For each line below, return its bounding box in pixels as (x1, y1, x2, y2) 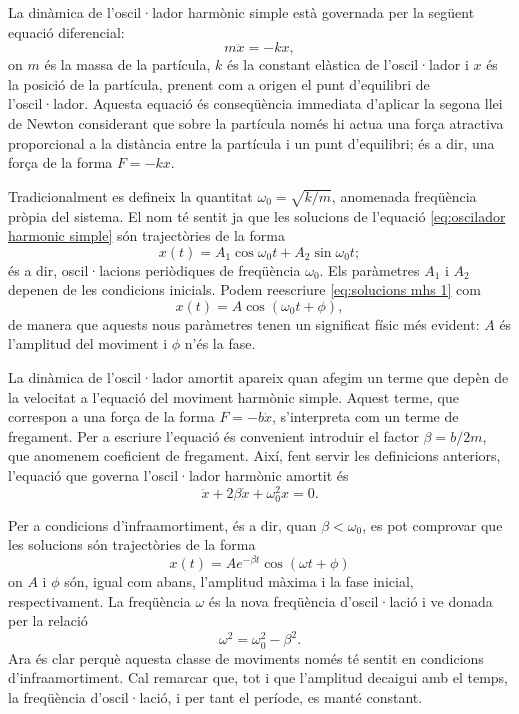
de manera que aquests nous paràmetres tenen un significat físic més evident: (8, 313, 480, 334)
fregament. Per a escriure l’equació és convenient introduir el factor (8, 425, 419, 446)
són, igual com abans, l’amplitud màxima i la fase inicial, (64, 571, 414, 592)
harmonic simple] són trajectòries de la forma (8, 225, 285, 246)
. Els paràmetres (319, 259, 420, 280)
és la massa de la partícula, (44, 54, 211, 75)
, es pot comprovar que (362, 514, 503, 535)
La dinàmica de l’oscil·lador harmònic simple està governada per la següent (8, 2, 475, 22)
